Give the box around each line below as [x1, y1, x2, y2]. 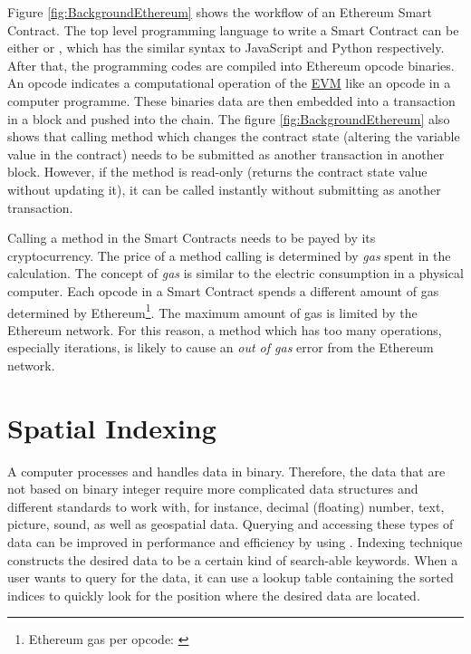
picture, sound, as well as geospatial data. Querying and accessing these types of [7, 515, 454, 534]
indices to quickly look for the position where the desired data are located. [7, 585, 420, 604]
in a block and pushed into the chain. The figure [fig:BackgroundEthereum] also [7, 109, 450, 128]
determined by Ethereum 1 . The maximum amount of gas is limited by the [7, 300, 418, 322]
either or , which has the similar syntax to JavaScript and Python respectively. [7, 38, 445, 57]
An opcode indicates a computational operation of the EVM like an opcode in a [7, 73, 451, 92]
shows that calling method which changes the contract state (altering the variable [7, 127, 460, 146]
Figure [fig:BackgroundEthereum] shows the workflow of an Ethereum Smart [7, 3, 433, 21]
